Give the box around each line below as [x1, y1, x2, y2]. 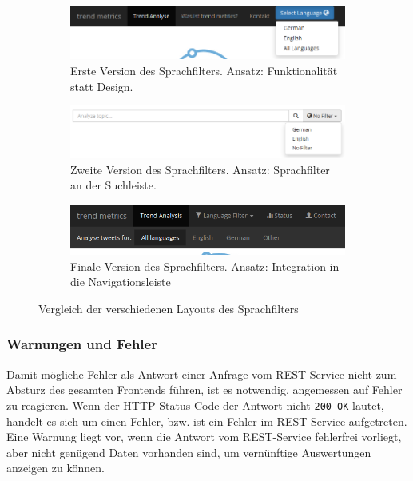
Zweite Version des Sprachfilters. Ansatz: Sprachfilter [70, 161, 330, 177]
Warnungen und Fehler [6, 334, 157, 354]
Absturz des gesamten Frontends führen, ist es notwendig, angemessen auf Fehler [6, 381, 403, 398]
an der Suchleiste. [70, 177, 157, 193]
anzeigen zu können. [6, 459, 105, 476]
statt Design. [70, 78, 133, 94]
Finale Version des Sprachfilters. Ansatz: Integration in [70, 257, 340, 274]
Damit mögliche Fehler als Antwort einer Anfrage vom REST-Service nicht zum [6, 365, 397, 382]
